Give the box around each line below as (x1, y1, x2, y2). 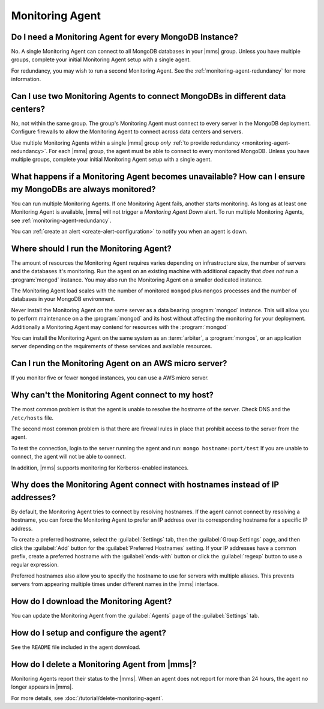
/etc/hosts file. (11, 414, 54, 421)
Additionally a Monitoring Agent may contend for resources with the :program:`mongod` (11, 323, 228, 330)
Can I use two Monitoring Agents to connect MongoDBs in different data (11, 91, 286, 101)
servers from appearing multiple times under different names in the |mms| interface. (11, 581, 219, 588)
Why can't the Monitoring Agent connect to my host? (11, 390, 214, 400)
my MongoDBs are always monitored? (11, 184, 156, 195)
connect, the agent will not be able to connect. (11, 453, 126, 460)
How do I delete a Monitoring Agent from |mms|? (11, 659, 197, 669)
